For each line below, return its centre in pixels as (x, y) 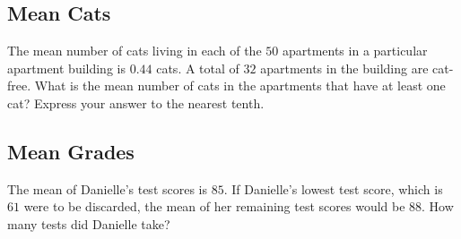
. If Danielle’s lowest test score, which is (333, 188)
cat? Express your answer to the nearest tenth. (136, 102)
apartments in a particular (355, 51)
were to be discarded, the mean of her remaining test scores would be (214, 206)
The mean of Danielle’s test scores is (108, 188)
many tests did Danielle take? (89, 223)
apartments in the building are (344, 68)
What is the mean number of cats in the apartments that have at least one (240, 85)
